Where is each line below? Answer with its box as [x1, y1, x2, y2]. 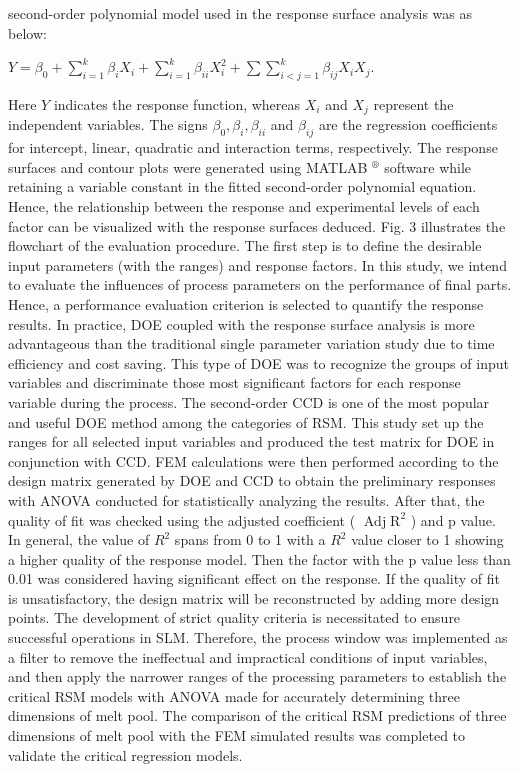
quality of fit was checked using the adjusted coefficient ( [8, 509, 356, 530]
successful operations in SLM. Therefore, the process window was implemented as [8, 627, 508, 648]
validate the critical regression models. [8, 744, 243, 765]
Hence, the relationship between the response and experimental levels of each [8, 196, 480, 217]
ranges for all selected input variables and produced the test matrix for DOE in [8, 431, 495, 452]
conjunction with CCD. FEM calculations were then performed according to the [8, 450, 499, 471]
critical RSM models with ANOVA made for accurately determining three [8, 685, 460, 706]
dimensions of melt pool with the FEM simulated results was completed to [8, 725, 466, 746]
